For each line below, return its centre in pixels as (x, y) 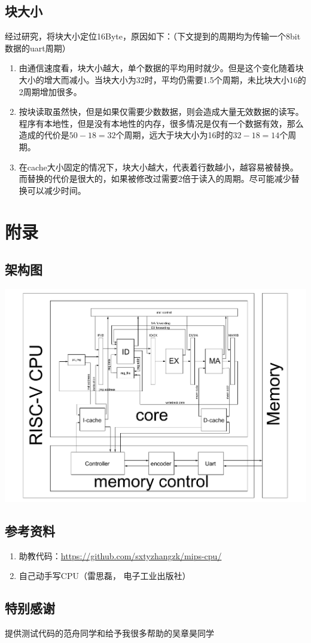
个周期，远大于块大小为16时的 (174, 135)
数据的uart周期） (38, 48)
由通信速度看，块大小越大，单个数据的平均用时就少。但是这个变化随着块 (161, 68)
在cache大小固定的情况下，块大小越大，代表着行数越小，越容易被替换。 (158, 167)
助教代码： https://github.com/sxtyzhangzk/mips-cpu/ (120, 555)
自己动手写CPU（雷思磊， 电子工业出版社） (105, 576)
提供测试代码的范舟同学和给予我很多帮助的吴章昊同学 (109, 633)
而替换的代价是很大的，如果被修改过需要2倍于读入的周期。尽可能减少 (155, 179)
